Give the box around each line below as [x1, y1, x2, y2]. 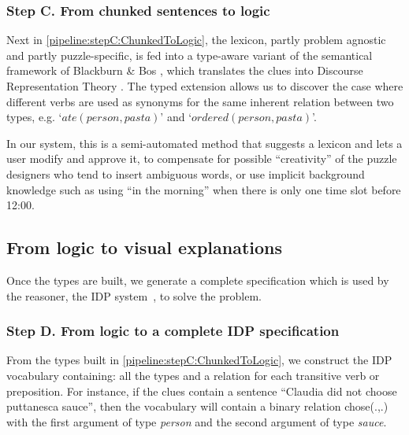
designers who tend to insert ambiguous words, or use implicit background [6, 165, 365, 182]
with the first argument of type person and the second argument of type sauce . [6, 413, 387, 429]
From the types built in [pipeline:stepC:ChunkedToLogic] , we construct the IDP [6, 352, 392, 368]
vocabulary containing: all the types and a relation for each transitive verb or [6, 367, 380, 383]
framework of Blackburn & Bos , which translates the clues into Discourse [6, 62, 363, 79]
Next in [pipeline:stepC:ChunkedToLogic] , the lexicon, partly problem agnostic [6, 31, 386, 48]
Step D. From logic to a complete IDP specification [6, 321, 340, 341]
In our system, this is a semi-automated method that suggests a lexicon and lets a [6, 135, 403, 151]
